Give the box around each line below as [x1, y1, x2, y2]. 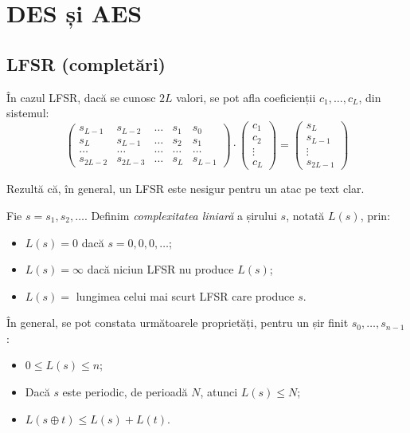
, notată [286, 207, 325, 223]
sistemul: [6, 104, 49, 121]
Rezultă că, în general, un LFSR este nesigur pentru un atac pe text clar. [6, 180, 365, 197]
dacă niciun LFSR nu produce [87, 261, 234, 278]
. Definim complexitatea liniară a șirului [84, 207, 277, 223]
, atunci [200, 384, 238, 400]
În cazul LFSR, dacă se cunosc [6, 89, 156, 105]
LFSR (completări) [6, 51, 166, 76]
